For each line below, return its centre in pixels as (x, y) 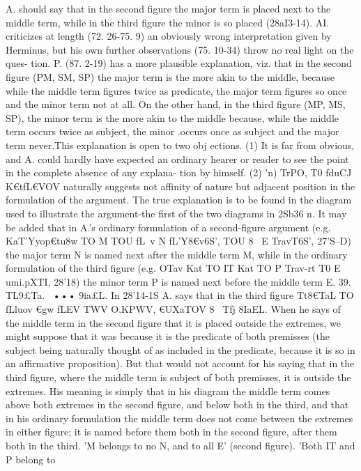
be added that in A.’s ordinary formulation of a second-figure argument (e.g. (168, 227)
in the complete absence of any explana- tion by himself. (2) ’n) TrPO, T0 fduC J (179, 172)
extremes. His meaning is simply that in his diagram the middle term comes (168, 391)
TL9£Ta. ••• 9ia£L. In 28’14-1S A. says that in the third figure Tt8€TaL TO (180, 295)
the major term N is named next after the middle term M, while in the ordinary (177, 254)
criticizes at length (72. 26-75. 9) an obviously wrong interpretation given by (169, 36)
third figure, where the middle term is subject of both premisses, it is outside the (178, 377)
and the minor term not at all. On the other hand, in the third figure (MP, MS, (176, 104)
